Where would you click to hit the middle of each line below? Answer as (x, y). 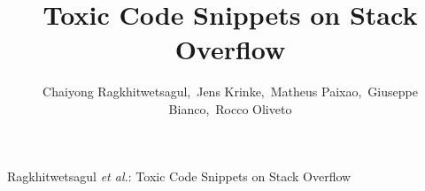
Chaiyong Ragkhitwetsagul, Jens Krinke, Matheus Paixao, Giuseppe (230, 92)
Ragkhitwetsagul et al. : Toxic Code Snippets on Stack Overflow (179, 176)
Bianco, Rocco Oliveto (230, 108)
